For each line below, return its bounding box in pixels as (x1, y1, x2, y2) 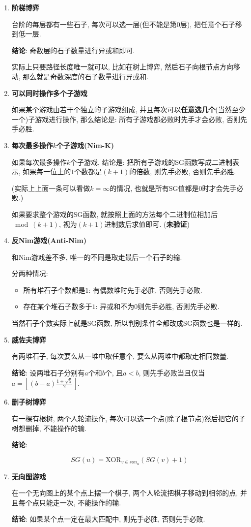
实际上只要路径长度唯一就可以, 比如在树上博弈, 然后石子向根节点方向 (11, 62, 233, 72)
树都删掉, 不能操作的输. (11, 423, 87, 433)
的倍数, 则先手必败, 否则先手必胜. (129, 166, 236, 177)
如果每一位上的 (23, 166, 71, 177)
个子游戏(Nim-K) (56, 140, 114, 150)
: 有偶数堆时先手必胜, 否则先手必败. (88, 284, 202, 295)
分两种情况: (11, 268, 48, 279)
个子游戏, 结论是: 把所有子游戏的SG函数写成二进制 (70, 156, 232, 167)
